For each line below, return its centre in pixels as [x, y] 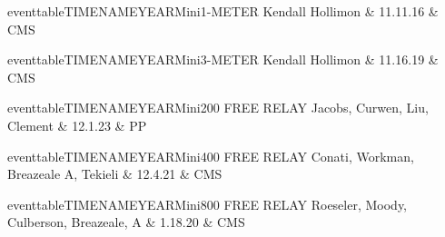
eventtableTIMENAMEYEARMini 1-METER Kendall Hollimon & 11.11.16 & [223, 11]
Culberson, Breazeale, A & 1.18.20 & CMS [126, 222]
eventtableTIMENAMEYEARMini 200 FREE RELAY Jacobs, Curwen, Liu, [218, 108]
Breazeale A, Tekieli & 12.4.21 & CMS [115, 174]
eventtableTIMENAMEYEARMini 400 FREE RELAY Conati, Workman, [211, 156]
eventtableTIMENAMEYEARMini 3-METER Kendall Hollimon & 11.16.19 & [223, 59]
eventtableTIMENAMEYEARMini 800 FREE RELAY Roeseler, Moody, [208, 204]
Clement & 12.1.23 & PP [77, 125]
